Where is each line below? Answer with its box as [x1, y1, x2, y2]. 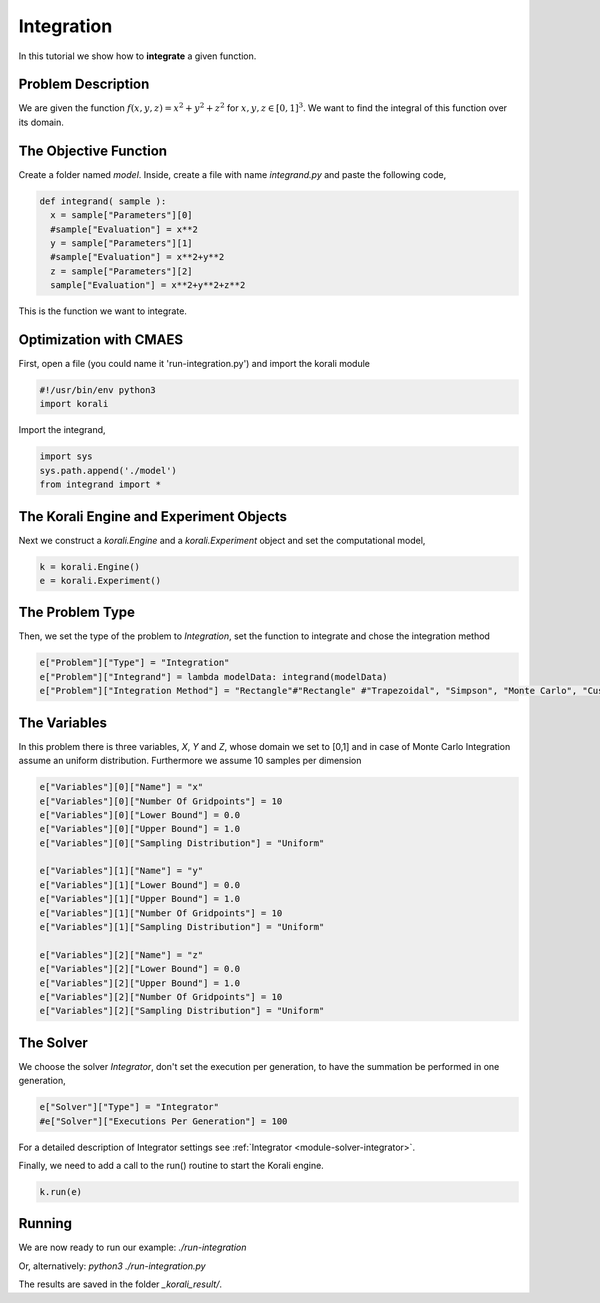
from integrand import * [39, 479, 162, 490]
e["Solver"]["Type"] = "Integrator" [39, 1101, 220, 1113]
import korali [39, 398, 109, 410]
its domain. [18, 116, 64, 128]
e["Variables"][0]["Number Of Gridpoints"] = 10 [39, 795, 283, 807]
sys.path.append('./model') [39, 465, 177, 476]
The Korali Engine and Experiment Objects [18, 508, 288, 525]
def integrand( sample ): [39, 195, 167, 207]
